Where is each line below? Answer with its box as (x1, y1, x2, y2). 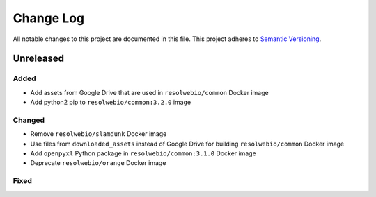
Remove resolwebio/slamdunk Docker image (30, 130, 167, 138)
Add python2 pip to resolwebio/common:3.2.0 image (30, 98, 191, 107)
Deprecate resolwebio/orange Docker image (30, 159, 166, 167)
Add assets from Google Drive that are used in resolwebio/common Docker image (30, 88, 269, 96)
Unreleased (13, 53, 65, 65)
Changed (13, 115, 45, 125)
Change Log (13, 10, 85, 26)
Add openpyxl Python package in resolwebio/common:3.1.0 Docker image (30, 149, 257, 157)
